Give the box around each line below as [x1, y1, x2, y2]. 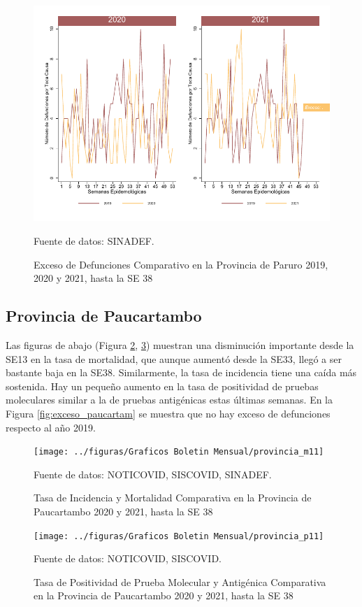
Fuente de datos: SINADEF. [34, 233, 154, 248]
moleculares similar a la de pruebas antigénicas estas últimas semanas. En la [6, 392, 333, 407]
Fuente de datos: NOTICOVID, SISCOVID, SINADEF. [34, 466, 272, 481]
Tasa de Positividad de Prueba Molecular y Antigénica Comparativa [34, 574, 326, 589]
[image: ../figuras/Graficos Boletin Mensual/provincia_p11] [34, 531, 324, 541]
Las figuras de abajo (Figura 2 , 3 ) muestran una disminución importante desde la [6, 337, 354, 352]
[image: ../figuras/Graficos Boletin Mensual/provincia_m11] [34, 447, 324, 457]
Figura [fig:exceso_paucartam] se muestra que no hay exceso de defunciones [6, 406, 331, 420]
